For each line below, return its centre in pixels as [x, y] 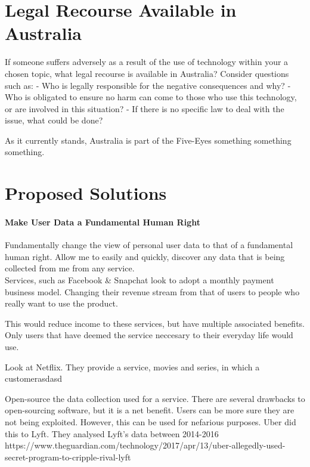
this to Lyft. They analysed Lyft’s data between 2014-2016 [112, 433]
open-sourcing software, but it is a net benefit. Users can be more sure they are [150, 410]
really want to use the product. [61, 303]
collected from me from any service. [70, 268]
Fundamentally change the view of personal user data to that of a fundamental [149, 245]
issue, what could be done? [54, 120]
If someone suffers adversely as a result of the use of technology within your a [147, 62]
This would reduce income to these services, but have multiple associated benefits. [155, 323]
